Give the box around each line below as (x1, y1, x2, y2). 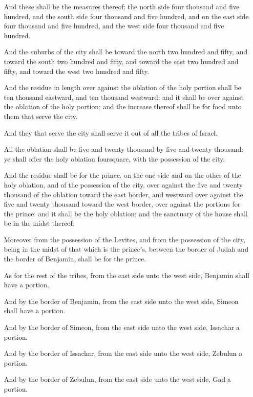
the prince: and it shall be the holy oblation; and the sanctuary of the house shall (4, 208, 248, 218)
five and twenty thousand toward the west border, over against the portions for (4, 199, 241, 209)
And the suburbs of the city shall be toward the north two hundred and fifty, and (4, 47, 248, 57)
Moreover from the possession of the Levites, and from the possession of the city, (4, 234, 246, 244)
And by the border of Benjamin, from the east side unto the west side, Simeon (4, 296, 239, 306)
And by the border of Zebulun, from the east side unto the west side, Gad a (4, 374, 231, 384)
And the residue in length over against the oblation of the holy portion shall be (4, 82, 241, 93)
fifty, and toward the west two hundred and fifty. (4, 66, 149, 76)
